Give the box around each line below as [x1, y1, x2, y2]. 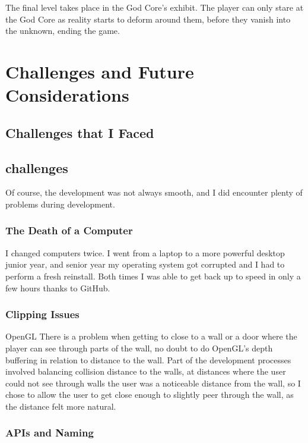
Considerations [5, 83, 129, 107]
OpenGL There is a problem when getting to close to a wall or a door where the [5, 330, 297, 343]
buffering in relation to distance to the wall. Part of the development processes [5, 353, 291, 366]
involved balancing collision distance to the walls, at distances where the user [5, 365, 286, 378]
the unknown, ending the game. [5, 24, 120, 37]
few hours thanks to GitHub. [5, 281, 110, 294]
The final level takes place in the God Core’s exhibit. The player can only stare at [5, 1, 304, 13]
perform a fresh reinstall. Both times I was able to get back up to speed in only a [5, 269, 301, 282]
